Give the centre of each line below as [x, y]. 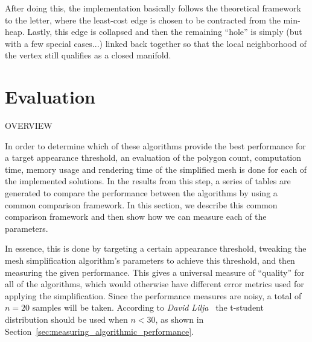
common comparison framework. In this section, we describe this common [141, 204]
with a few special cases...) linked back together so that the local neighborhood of [156, 43]
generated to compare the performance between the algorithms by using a [141, 193]
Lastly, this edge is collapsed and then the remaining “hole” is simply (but [165, 32]
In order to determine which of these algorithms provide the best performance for [155, 145]
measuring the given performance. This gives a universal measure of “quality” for [155, 272]
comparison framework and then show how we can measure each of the [136, 216]
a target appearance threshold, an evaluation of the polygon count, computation [153, 157]
